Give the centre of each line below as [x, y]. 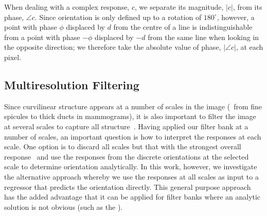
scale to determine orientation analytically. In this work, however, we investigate [131, 166]
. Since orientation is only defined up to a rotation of [118, 17]
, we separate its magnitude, [179, 7]
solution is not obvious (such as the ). [64, 207]
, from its [247, 7]
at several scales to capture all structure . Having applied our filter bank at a [126, 126]
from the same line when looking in [203, 37]
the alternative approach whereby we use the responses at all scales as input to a [131, 176]
